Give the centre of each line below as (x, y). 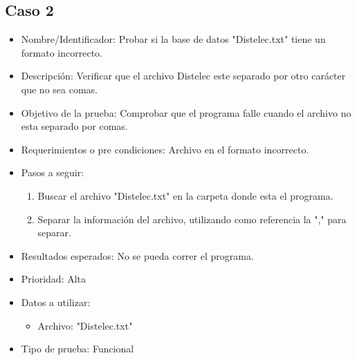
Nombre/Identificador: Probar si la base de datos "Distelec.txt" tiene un (173, 39)
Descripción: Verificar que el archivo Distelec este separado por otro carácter (183, 76)
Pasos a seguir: (53, 172)
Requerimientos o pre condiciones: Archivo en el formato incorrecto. (165, 149)
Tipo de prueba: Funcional (77, 349)
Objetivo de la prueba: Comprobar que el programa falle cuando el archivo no (186, 112)
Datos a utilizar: (56, 302)
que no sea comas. (59, 89)
